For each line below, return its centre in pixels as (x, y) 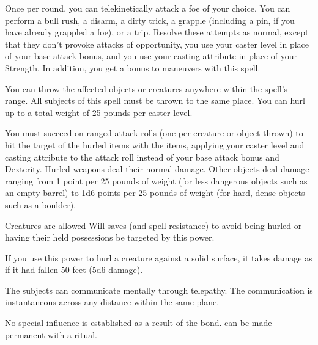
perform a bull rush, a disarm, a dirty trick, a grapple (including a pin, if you (150, 20)
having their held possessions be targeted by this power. (110, 237)
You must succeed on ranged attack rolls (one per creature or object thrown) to (154, 133)
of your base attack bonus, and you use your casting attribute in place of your (151, 56)
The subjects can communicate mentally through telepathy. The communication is (159, 290)
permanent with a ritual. (51, 334)
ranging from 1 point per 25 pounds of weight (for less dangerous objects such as (156, 180)
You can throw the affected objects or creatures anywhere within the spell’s (146, 88)
